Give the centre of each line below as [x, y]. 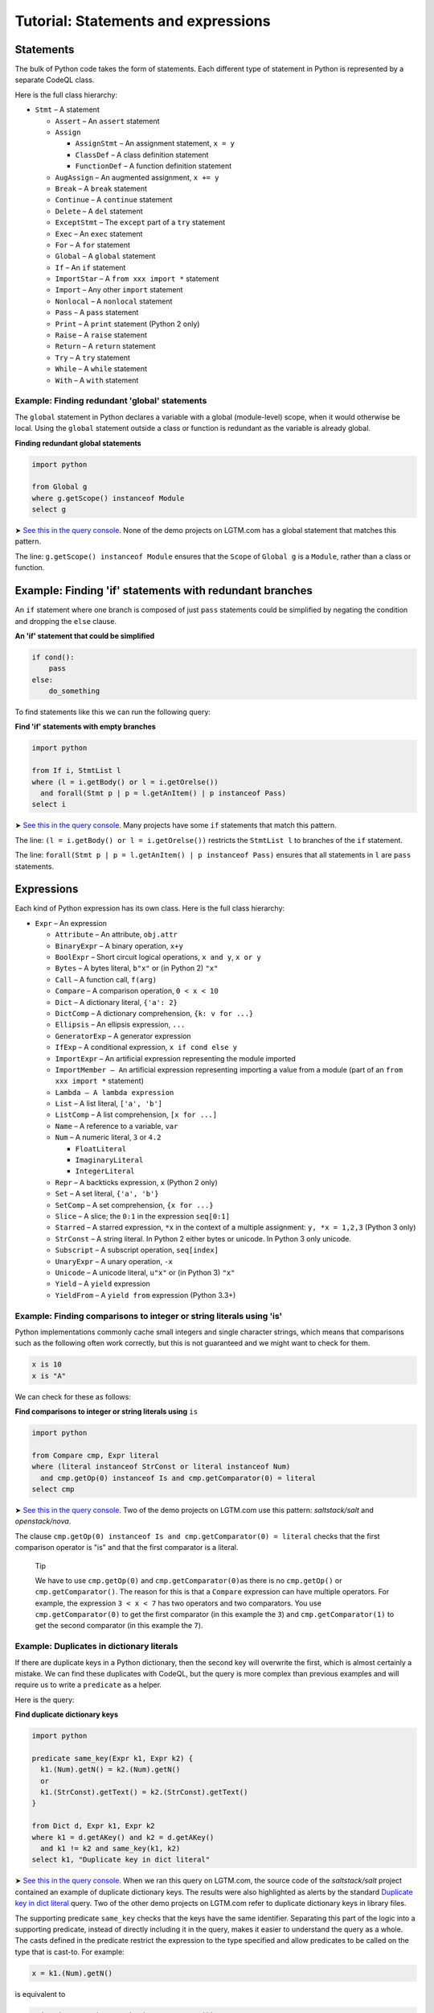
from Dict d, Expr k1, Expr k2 [94, 1826]
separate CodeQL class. [55, 80]
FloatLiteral [101, 1149]
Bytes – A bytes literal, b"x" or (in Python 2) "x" [137, 968]
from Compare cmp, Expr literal [96, 1455]
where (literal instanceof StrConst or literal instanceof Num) [161, 1467]
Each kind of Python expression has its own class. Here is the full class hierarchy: [150, 908]
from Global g [59, 487]
